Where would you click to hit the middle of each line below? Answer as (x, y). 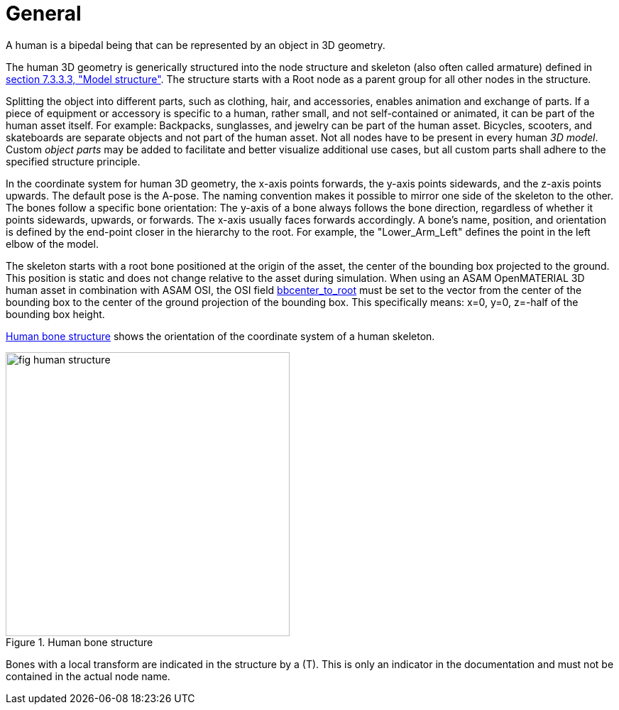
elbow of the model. (52, 244)
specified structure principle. (73, 161)
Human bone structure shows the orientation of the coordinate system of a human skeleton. (220, 336)
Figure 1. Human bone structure (80, 642)
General (44, 13)
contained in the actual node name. (88, 676)
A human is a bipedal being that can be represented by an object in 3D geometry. (196, 45)
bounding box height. (55, 314)
